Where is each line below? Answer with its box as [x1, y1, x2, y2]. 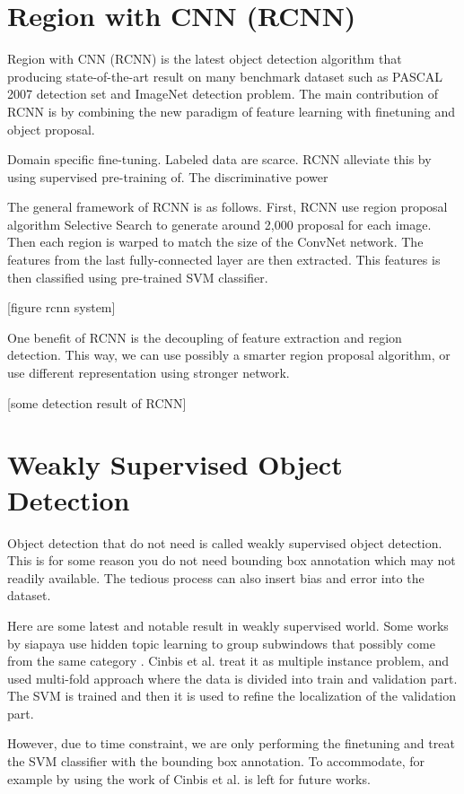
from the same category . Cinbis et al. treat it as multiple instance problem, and [7, 651, 449, 670]
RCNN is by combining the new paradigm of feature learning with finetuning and [7, 101, 455, 120]
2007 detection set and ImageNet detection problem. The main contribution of [7, 84, 439, 103]
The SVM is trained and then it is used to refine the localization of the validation [7, 686, 457, 705]
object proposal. [7, 119, 95, 138]
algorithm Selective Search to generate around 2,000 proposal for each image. [7, 214, 432, 233]
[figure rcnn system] [7, 298, 116, 317]
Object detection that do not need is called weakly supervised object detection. [7, 533, 442, 552]
